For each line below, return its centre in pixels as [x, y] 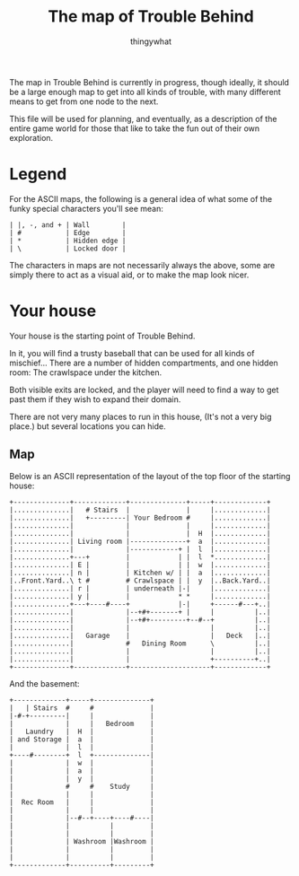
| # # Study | [82, 786]
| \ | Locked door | [68, 249]
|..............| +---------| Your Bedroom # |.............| [140, 518]
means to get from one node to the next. [84, 101]
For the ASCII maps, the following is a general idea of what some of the [141, 198]
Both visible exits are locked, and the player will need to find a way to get [144, 390]
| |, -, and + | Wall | [68, 225]
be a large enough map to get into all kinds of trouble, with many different [145, 92]
